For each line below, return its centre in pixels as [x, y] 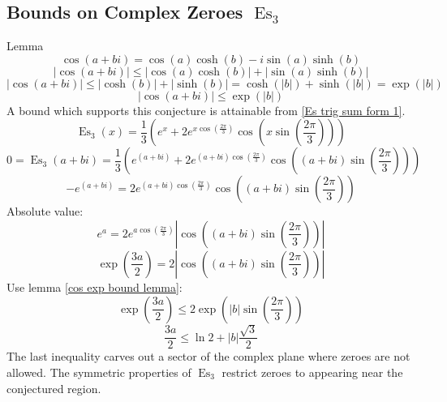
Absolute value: [45, 211]
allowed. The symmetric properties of [99, 372]
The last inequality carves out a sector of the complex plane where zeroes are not [208, 356]
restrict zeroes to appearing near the [312, 372]
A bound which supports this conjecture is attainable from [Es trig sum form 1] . [206, 110]
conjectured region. [54, 388]
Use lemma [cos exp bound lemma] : [95, 287]
